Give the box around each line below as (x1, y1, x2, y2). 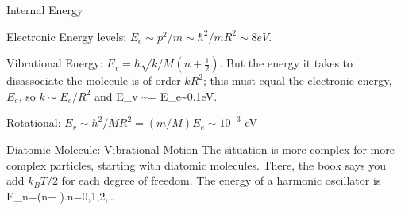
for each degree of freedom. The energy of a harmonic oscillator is (61, 172, 381, 189)
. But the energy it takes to (219, 55, 353, 71)
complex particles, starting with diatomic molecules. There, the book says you (6, 156, 387, 173)
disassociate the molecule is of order (6, 72, 181, 89)
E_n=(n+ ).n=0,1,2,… (6, 187, 116, 204)
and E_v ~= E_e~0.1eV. (94, 87, 218, 104)
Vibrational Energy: (6, 55, 103, 71)
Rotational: (6, 114, 61, 131)
